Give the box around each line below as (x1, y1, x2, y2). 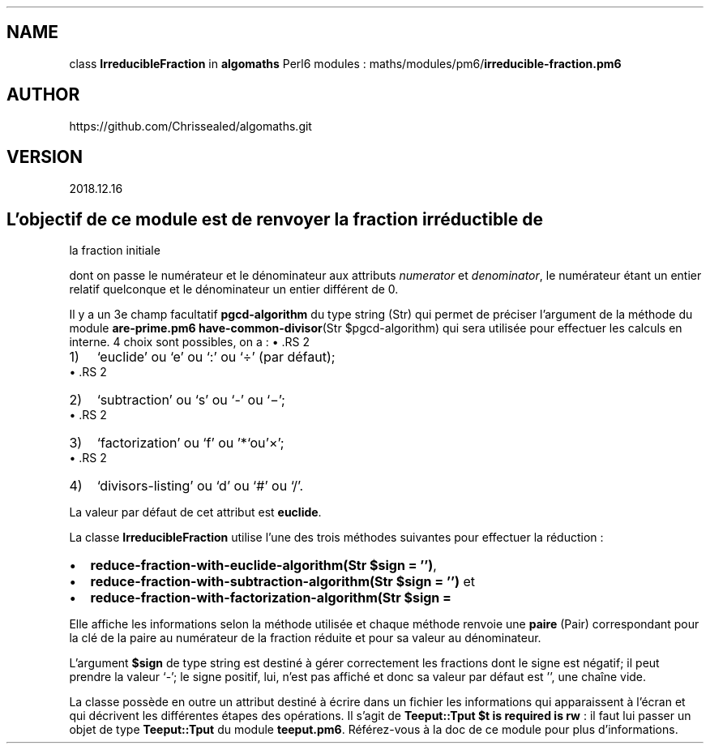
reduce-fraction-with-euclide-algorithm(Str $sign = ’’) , (90, 557, 437, 574)
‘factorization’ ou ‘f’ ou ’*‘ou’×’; (96, 435, 284, 452)
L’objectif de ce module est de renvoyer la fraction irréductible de (6, 208, 544, 229)
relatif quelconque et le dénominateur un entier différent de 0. (69, 282, 399, 297)
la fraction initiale (69, 243, 160, 258)
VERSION (6, 147, 83, 168)
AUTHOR (6, 84, 80, 105)
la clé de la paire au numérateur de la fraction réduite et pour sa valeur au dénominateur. (69, 631, 541, 645)
